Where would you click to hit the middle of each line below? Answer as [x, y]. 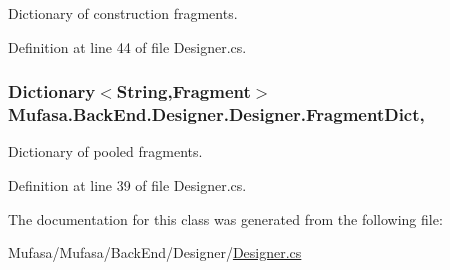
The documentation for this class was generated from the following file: [225, 218]
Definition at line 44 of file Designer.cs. [127, 46]
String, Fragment [183, 91]
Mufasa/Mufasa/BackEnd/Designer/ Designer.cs [155, 252]
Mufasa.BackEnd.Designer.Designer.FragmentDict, [216, 114]
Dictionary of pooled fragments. [105, 151]
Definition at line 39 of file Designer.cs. [127, 184]
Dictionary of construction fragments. [123, 13]
